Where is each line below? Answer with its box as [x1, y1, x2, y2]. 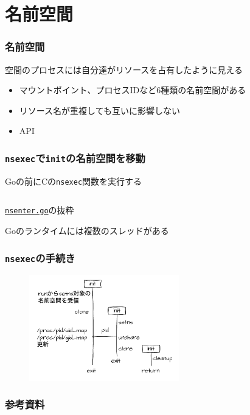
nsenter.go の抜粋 [5, 204, 74, 216]
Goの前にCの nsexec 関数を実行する [5, 174, 142, 187]
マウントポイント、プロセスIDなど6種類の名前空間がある [19, 83, 246, 96]
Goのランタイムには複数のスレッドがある [5, 224, 169, 237]
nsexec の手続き [5, 250, 75, 265]
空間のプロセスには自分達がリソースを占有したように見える [5, 63, 243, 76]
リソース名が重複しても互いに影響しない [19, 104, 180, 116]
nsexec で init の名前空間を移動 [5, 150, 145, 165]
